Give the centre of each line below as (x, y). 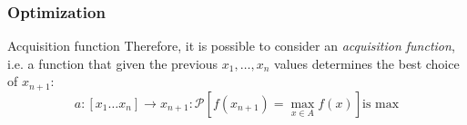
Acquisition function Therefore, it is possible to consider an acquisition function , (231, 46)
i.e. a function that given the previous (113, 63)
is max (381, 104)
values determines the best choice (367, 63)
